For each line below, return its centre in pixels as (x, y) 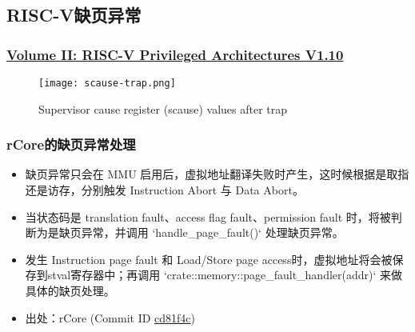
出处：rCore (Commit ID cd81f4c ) (110, 317)
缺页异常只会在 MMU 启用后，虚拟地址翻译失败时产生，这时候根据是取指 (217, 174)
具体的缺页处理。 (70, 291)
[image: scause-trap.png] (107, 83)
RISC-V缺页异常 (74, 15)
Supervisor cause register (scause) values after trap (163, 108)
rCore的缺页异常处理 (71, 144)
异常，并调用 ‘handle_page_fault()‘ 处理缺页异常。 (212, 232)
